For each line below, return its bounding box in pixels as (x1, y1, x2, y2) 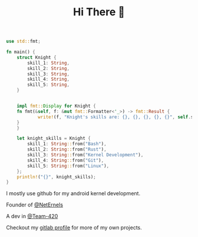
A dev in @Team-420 (6, 213, 58, 220)
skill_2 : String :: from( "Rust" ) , (27, 146, 107, 152)
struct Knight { (16, 54, 57, 61)
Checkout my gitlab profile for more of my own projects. (6, 224, 143, 231)
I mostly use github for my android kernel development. (6, 190, 140, 197)
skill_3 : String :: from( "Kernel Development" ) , (27, 152, 144, 158)
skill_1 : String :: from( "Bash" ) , (27, 141, 107, 147)
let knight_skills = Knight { (16, 135, 91, 142)
